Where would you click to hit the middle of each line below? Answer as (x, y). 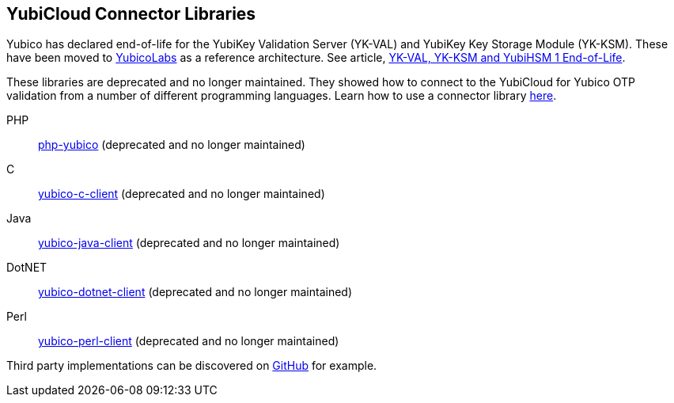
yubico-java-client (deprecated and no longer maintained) (189, 243)
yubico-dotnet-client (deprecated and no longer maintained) (195, 292)
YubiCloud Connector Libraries (131, 14)
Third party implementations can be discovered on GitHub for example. (192, 366)
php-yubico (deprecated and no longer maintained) (172, 145)
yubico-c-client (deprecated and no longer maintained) (182, 194)
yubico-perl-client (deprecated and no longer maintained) (189, 341)
